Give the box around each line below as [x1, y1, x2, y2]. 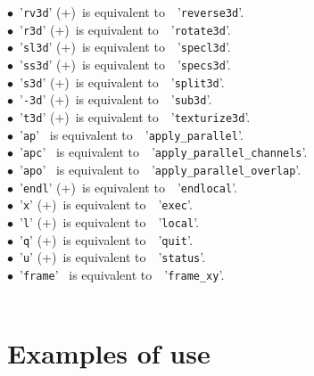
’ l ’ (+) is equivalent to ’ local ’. [19, 212, 199, 231]
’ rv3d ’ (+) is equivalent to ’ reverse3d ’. [19, 3, 244, 20]
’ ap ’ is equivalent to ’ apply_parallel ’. [19, 125, 244, 143]
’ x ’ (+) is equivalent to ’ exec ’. [19, 195, 193, 214]
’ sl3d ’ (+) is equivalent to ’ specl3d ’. [19, 37, 231, 56]
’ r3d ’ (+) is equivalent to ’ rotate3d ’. [19, 20, 231, 38]
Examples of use [7, 335, 211, 372]
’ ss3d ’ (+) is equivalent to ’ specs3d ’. [19, 54, 231, 73]
